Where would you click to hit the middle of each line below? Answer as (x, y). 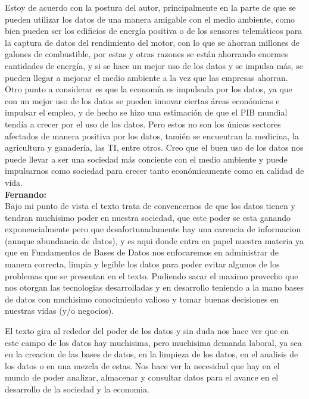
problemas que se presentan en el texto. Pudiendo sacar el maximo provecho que (152, 275)
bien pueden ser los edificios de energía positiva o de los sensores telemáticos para (154, 31)
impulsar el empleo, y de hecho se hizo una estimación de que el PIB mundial (146, 112)
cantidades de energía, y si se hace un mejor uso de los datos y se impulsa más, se (154, 65)
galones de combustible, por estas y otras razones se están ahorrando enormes (146, 54)
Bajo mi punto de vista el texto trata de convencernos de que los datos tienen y (150, 206)
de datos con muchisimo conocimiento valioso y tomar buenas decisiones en (142, 299)
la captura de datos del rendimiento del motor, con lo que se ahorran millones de (152, 42)
